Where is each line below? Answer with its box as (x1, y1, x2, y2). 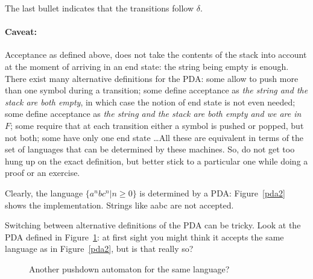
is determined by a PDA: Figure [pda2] (139, 186, 285, 199)
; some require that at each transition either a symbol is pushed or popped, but (10, 119, 304, 131)
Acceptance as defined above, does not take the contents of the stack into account (5, 48, 307, 61)
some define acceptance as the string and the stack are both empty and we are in (5, 107, 302, 120)
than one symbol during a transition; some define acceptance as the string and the (5, 84, 308, 96)
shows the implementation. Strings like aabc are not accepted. (5, 198, 234, 211)
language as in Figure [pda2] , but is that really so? (5, 242, 194, 255)
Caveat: (5, 25, 37, 38)
